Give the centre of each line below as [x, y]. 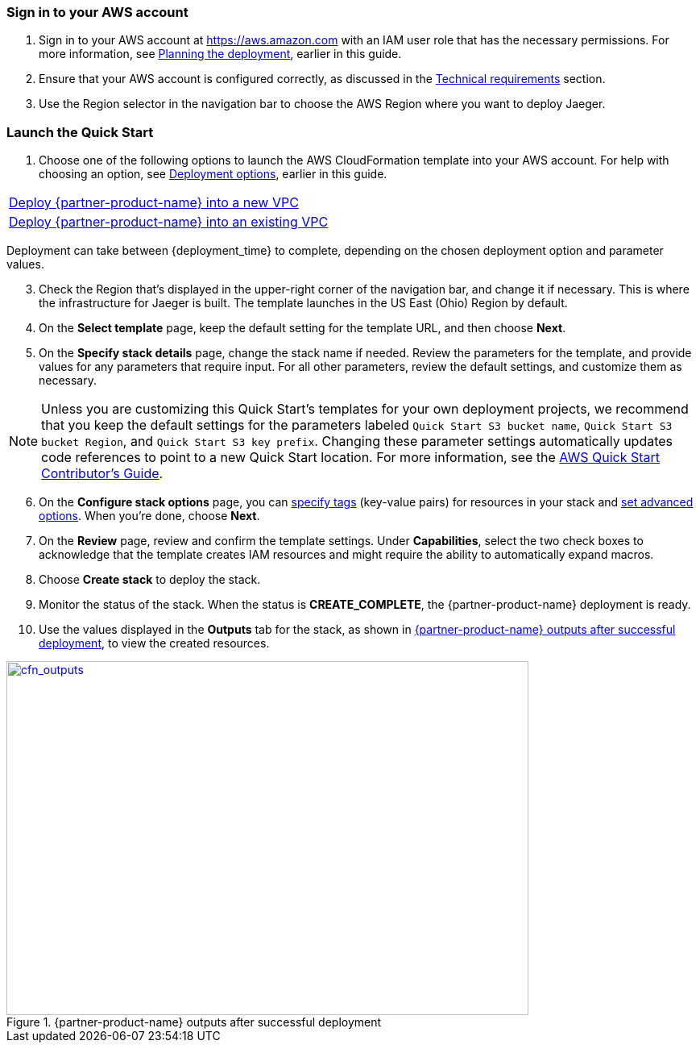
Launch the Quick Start [80, 132]
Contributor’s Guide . [102, 474]
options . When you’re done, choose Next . [149, 516]
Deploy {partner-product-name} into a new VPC [154, 203]
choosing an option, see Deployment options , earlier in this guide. [213, 174]
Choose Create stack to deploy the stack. [150, 580]
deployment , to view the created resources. [154, 643]
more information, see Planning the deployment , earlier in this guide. [220, 54]
